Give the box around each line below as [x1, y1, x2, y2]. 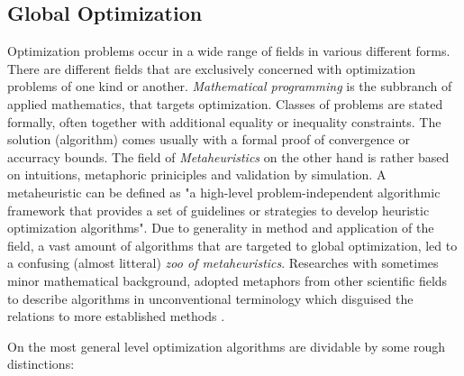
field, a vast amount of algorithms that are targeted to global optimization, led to [7, 235, 458, 254]
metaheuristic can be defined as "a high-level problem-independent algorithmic [7, 182, 441, 201]
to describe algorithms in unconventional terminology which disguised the [7, 289, 414, 307]
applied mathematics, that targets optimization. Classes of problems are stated [7, 94, 443, 113]
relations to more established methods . [7, 307, 225, 326]
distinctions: [7, 354, 75, 373]
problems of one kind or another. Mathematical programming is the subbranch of [7, 77, 452, 96]
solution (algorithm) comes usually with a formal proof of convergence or [7, 130, 410, 149]
